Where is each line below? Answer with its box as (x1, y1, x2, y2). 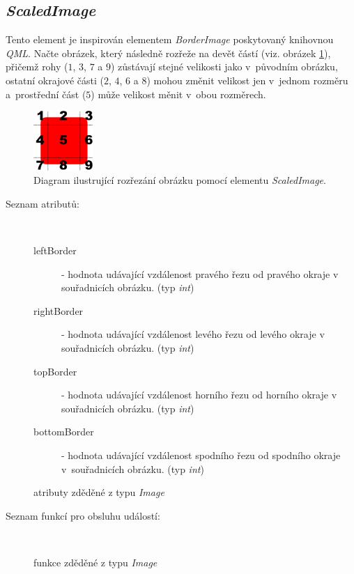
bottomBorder (33, 424, 94, 439)
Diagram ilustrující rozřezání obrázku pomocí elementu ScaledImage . (33, 173, 326, 187)
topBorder (33, 364, 77, 378)
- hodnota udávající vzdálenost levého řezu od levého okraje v (61, 327, 325, 341)
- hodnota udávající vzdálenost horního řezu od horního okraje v (61, 387, 337, 402)
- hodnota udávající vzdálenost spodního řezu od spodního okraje (61, 447, 341, 462)
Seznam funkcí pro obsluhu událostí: (6, 508, 160, 522)
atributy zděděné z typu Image (33, 485, 164, 499)
